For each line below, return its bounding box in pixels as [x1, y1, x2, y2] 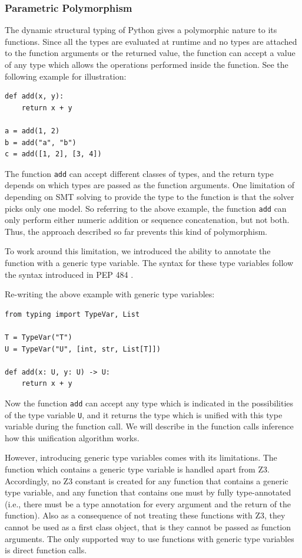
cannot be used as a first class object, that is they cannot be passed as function [5, 521, 291, 533]
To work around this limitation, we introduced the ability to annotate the [5, 245, 271, 257]
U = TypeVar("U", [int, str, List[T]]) [5, 344, 161, 353]
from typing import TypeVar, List [5, 310, 140, 319]
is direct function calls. [5, 544, 87, 556]
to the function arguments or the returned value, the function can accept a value [5, 47, 296, 59]
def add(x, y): [5, 92, 64, 101]
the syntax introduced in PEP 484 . [5, 268, 134, 280]
